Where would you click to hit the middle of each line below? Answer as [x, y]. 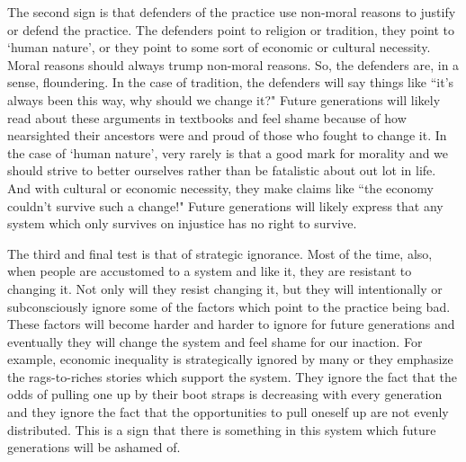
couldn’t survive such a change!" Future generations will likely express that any [225, 205]
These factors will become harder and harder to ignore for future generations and [231, 324]
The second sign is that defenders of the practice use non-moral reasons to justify [232, 12]
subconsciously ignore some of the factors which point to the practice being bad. [229, 306]
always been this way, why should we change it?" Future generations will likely [224, 99]
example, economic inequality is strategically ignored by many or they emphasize [230, 359]
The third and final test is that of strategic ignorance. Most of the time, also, [220, 253]
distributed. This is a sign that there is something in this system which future [222, 429]
